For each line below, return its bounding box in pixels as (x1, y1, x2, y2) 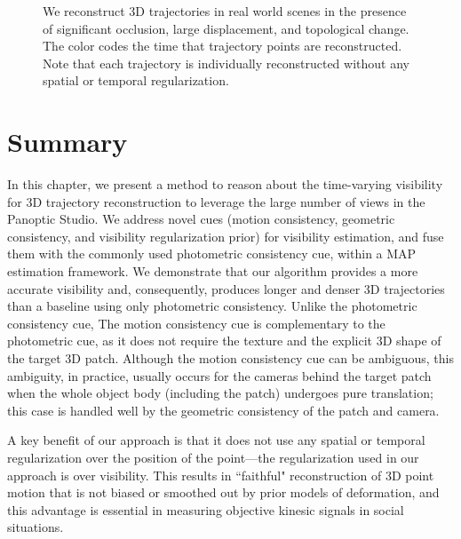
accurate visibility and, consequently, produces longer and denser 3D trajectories (7, 279, 445, 297)
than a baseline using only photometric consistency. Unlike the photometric (7, 297, 417, 315)
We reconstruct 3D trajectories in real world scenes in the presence (43, 2, 407, 20)
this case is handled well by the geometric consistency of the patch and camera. (7, 400, 440, 419)
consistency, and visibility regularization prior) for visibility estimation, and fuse (7, 226, 444, 245)
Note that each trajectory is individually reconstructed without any (43, 53, 409, 72)
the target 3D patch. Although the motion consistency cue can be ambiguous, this (7, 349, 454, 368)
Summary (7, 123, 128, 160)
